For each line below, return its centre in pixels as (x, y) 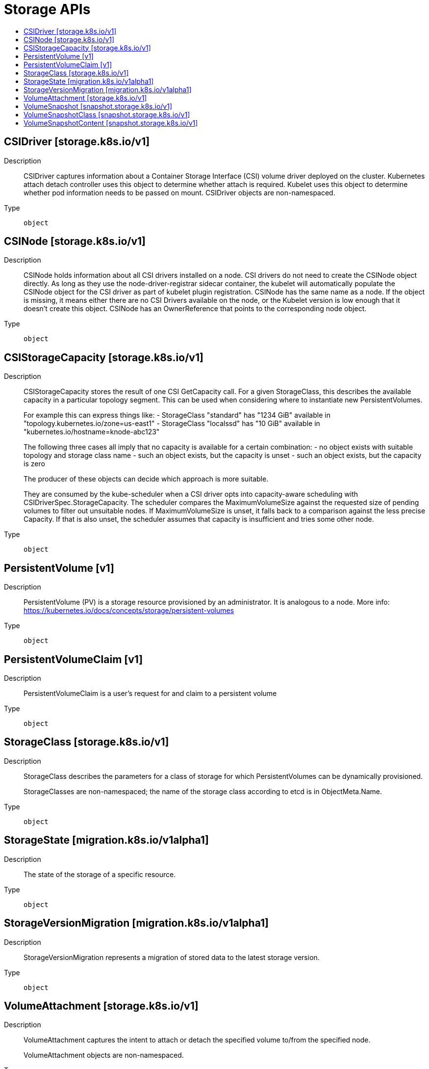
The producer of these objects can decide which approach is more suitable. (146, 479)
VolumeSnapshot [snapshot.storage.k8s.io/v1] (98, 106)
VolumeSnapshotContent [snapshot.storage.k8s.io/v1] (111, 123)
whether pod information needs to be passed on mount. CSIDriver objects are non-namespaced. (179, 192)
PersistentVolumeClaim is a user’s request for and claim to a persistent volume (150, 693)
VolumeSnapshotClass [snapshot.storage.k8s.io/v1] (107, 114)
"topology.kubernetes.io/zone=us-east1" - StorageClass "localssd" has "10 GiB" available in (172, 424)
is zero (34, 464)
